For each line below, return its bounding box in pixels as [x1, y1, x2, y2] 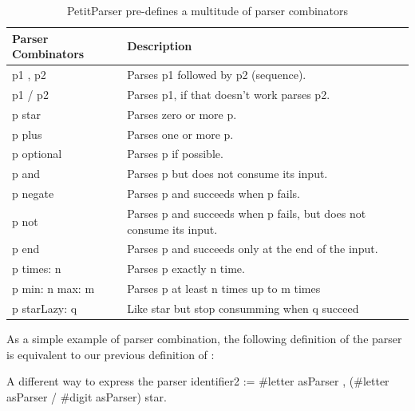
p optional [12, 145, 62, 162]
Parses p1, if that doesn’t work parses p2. [127, 85, 330, 102]
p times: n [12, 260, 61, 277]
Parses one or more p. [127, 125, 234, 142]
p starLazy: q [12, 299, 77, 316]
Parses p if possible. [127, 145, 223, 162]
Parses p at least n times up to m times [127, 280, 321, 297]
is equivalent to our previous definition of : [6, 346, 215, 362]
